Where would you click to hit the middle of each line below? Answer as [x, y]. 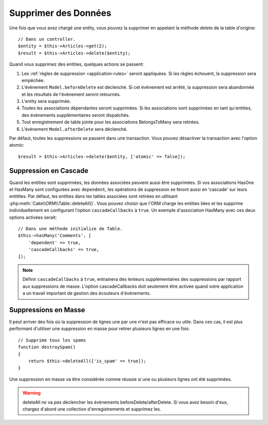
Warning [32, 393]
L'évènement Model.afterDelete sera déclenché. [74, 129]
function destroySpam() [47, 347]
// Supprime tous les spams [52, 340]
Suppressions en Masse [47, 310]
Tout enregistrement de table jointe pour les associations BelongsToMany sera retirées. [111, 122]
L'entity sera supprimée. [46, 101]
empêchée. [33, 80]
